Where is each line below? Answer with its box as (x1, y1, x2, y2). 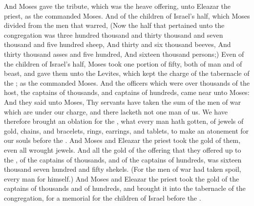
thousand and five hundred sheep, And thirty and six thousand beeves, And (4, 39, 231, 49)
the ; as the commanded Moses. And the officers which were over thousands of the (4, 77, 250, 88)
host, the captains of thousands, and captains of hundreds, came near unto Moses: (4, 87, 250, 97)
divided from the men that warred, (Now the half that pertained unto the (4, 20, 225, 30)
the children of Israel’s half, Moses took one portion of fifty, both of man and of (4, 58, 242, 69)
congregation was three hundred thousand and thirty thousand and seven (4, 29, 223, 40)
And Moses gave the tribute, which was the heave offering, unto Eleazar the (4, 1, 231, 11)
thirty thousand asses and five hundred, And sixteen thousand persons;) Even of (4, 48, 244, 59)
